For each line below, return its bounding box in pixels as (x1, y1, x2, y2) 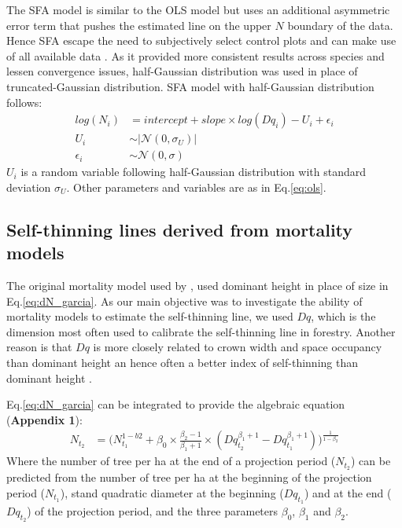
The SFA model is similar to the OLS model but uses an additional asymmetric (6, 2, 390, 17)
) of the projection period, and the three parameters (27, 503, 278, 519)
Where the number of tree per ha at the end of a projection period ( (6, 453, 336, 469)
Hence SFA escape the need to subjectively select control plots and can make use (6, 32, 396, 49)
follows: (6, 93, 42, 110)
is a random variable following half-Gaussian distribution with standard (20, 163, 367, 180)
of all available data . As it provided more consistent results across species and (6, 47, 385, 64)
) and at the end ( (304, 484, 392, 500)
